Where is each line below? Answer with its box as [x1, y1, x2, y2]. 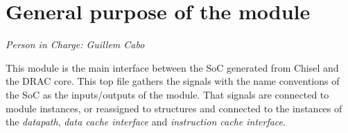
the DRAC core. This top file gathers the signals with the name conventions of [6, 74, 340, 88]
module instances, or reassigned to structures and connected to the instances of [6, 101, 342, 115]
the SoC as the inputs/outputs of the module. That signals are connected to [6, 87, 329, 101]
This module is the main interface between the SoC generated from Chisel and [6, 60, 339, 74]
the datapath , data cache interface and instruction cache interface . [6, 114, 286, 129]
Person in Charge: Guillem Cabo [6, 37, 145, 52]
